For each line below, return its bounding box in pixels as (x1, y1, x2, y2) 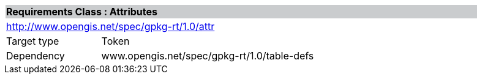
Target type (6, 35, 59, 47)
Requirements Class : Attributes (6, 6, 157, 18)
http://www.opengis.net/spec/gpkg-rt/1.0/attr (6, 20, 215, 32)
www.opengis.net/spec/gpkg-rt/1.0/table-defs (101, 50, 314, 62)
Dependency (6, 50, 65, 62)
